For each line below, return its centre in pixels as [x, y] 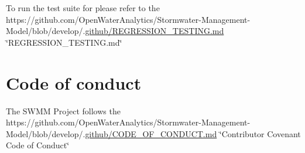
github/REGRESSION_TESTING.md [155, 31]
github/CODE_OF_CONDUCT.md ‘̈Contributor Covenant [193, 133]
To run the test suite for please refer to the [83, 8]
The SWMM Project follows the [63, 110]
